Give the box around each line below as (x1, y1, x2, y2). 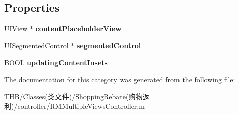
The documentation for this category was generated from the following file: (4, 74, 235, 84)
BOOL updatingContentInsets (4, 57, 108, 68)
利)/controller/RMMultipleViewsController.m (4, 101, 145, 111)
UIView (4, 23, 28, 34)
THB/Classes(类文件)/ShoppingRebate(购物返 (4, 91, 150, 101)
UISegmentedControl (4, 40, 69, 50)
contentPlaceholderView (35, 23, 122, 34)
